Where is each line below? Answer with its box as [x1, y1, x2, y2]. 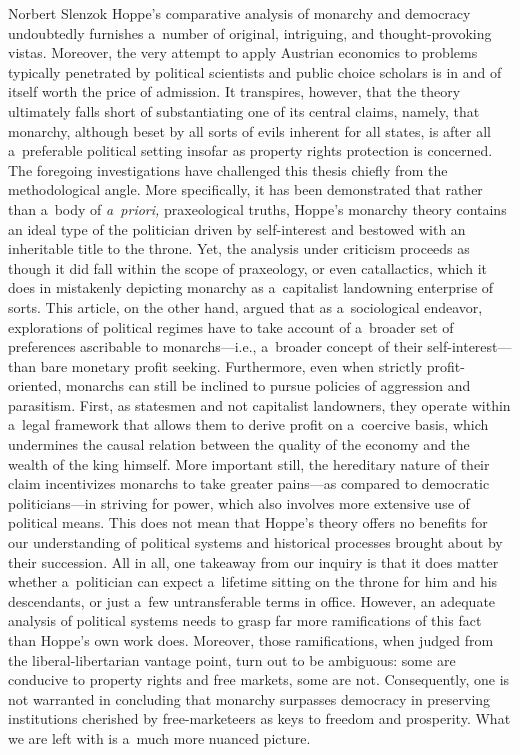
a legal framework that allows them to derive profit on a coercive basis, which [8, 414, 489, 435]
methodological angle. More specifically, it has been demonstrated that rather [8, 179, 483, 200]
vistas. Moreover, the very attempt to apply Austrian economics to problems [8, 42, 478, 63]
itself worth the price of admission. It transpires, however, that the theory [8, 81, 461, 102]
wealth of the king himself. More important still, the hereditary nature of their [8, 453, 490, 474]
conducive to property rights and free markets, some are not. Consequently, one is [8, 669, 510, 690]
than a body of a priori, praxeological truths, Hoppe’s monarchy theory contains [8, 198, 507, 219]
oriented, [8, 375, 62, 396]
